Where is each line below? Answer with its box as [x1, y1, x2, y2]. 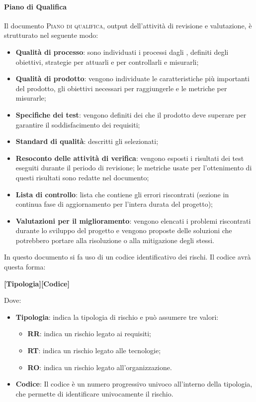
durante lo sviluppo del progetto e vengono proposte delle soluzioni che [15, 225, 232, 236]
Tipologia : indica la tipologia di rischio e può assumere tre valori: [15, 311, 219, 322]
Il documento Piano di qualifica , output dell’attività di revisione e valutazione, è [4, 20, 252, 30]
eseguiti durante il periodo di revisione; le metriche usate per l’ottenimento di [15, 162, 252, 173]
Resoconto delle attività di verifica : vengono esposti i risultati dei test [15, 152, 244, 163]
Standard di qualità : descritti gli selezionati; [15, 136, 159, 146]
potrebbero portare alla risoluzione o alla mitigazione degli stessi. [15, 235, 214, 245]
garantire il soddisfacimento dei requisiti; [15, 119, 140, 130]
